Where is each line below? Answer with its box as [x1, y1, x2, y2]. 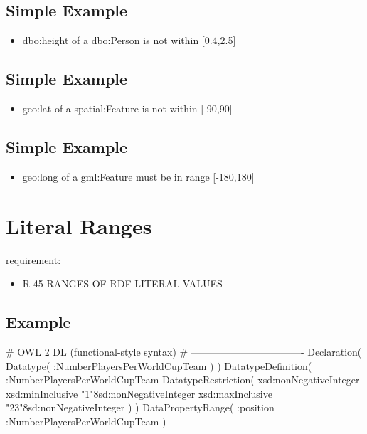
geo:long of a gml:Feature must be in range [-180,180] [22, 169, 255, 184]
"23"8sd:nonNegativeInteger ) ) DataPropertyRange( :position [6, 400, 275, 415]
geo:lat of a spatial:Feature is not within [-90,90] [22, 101, 233, 115]
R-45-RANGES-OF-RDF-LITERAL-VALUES [22, 276, 223, 291]
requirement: [6, 252, 61, 267]
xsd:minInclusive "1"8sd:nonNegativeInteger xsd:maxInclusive [6, 386, 272, 401]
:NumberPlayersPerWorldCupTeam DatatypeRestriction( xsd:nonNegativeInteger [6, 372, 360, 387]
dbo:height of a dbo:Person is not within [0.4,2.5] [22, 33, 236, 48]
